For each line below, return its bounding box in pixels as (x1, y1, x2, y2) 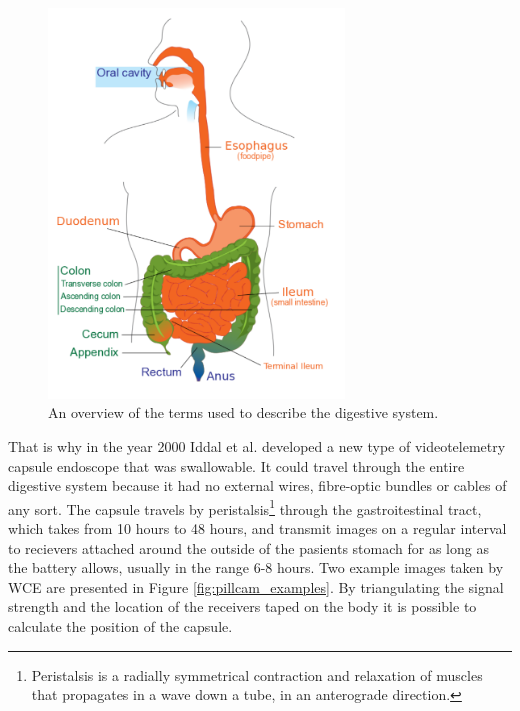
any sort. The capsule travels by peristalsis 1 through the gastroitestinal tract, (8, 495, 482, 519)
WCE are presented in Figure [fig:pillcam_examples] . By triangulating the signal (8, 576, 504, 597)
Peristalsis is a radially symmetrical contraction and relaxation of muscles (31, 664, 483, 685)
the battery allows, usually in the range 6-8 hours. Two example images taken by (8, 557, 504, 578)
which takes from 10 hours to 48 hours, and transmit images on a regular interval (8, 517, 507, 538)
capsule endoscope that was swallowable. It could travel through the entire (8, 455, 465, 476)
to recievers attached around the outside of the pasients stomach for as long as (8, 537, 489, 558)
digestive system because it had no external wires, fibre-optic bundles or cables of (8, 475, 507, 496)
